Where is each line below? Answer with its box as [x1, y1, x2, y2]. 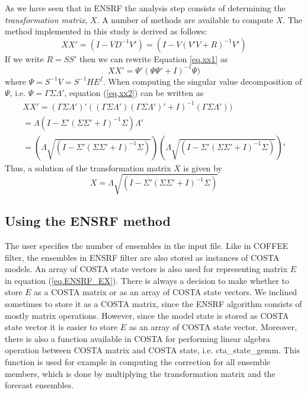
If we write [5, 52, 44, 65]
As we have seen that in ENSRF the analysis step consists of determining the [5, 2, 286, 14]
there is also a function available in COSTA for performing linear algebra [5, 332, 270, 344]
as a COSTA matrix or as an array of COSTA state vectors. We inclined [34, 286, 298, 298]
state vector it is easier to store [5, 321, 118, 333]
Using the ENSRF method [5, 212, 171, 230]
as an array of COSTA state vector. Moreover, [129, 321, 297, 333]
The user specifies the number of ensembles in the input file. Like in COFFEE [5, 239, 289, 251]
